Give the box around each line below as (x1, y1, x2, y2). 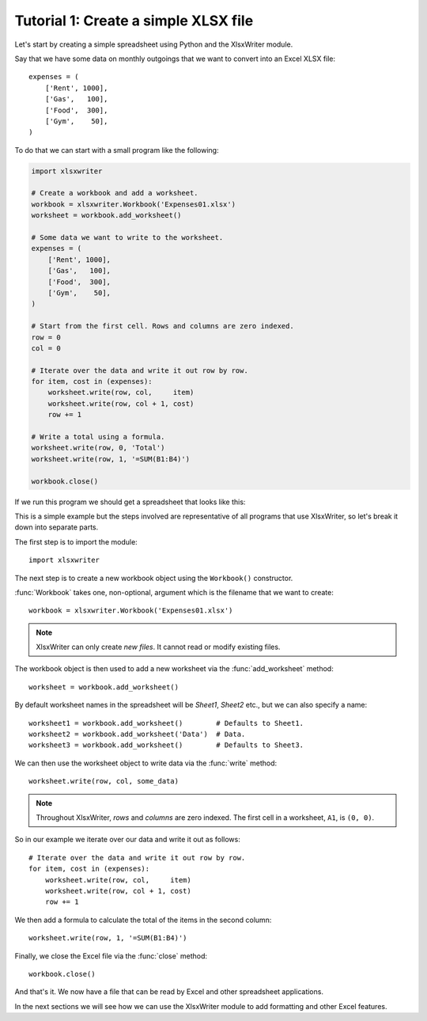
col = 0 (31, 343, 61, 352)
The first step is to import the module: (14, 537, 138, 546)
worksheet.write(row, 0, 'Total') (31, 443, 165, 453)
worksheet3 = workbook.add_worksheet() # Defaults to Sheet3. (28, 741, 304, 750)
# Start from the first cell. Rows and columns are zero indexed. (31, 321, 294, 331)
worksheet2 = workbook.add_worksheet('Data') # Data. (28, 730, 246, 739)
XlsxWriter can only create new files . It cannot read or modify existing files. (36, 642, 281, 652)
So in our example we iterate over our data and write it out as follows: (14, 835, 240, 845)
